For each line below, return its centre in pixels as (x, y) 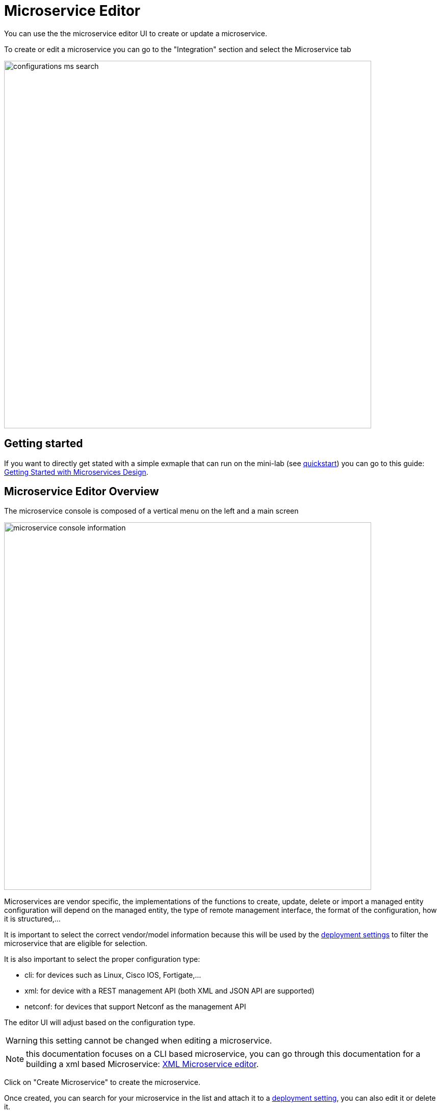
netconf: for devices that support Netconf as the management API (135, 1007)
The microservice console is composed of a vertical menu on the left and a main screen (151, 511)
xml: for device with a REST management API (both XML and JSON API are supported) (170, 991)
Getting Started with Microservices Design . (76, 472)
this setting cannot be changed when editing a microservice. (156, 1041)
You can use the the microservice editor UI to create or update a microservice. (136, 33)
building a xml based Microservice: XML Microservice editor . (142, 1064)
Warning (22, 1041)
